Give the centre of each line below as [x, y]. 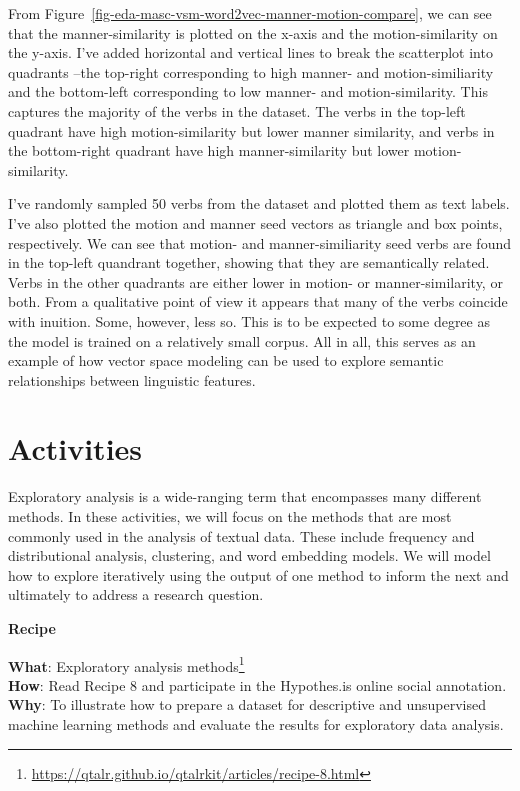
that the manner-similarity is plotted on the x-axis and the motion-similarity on [253, 32]
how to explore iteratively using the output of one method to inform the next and [258, 574]
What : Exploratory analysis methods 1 [126, 664]
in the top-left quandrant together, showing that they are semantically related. [249, 262]
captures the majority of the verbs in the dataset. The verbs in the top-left [237, 110]
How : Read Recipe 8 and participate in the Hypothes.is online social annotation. [257, 684]
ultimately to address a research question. [136, 594]
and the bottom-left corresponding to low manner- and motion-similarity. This [248, 91]
